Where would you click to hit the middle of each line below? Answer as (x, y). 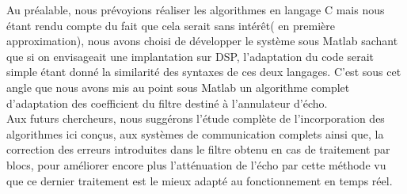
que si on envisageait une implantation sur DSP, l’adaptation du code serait (190, 56)
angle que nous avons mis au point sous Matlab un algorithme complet (178, 87)
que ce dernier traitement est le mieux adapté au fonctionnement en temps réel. (200, 180)
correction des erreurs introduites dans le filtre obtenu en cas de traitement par (198, 149)
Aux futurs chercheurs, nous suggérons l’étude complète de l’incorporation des (196, 118)
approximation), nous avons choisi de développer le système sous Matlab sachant (202, 41)
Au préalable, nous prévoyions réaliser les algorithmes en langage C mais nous (196, 10)
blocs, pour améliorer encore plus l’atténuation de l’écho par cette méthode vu (196, 164)
